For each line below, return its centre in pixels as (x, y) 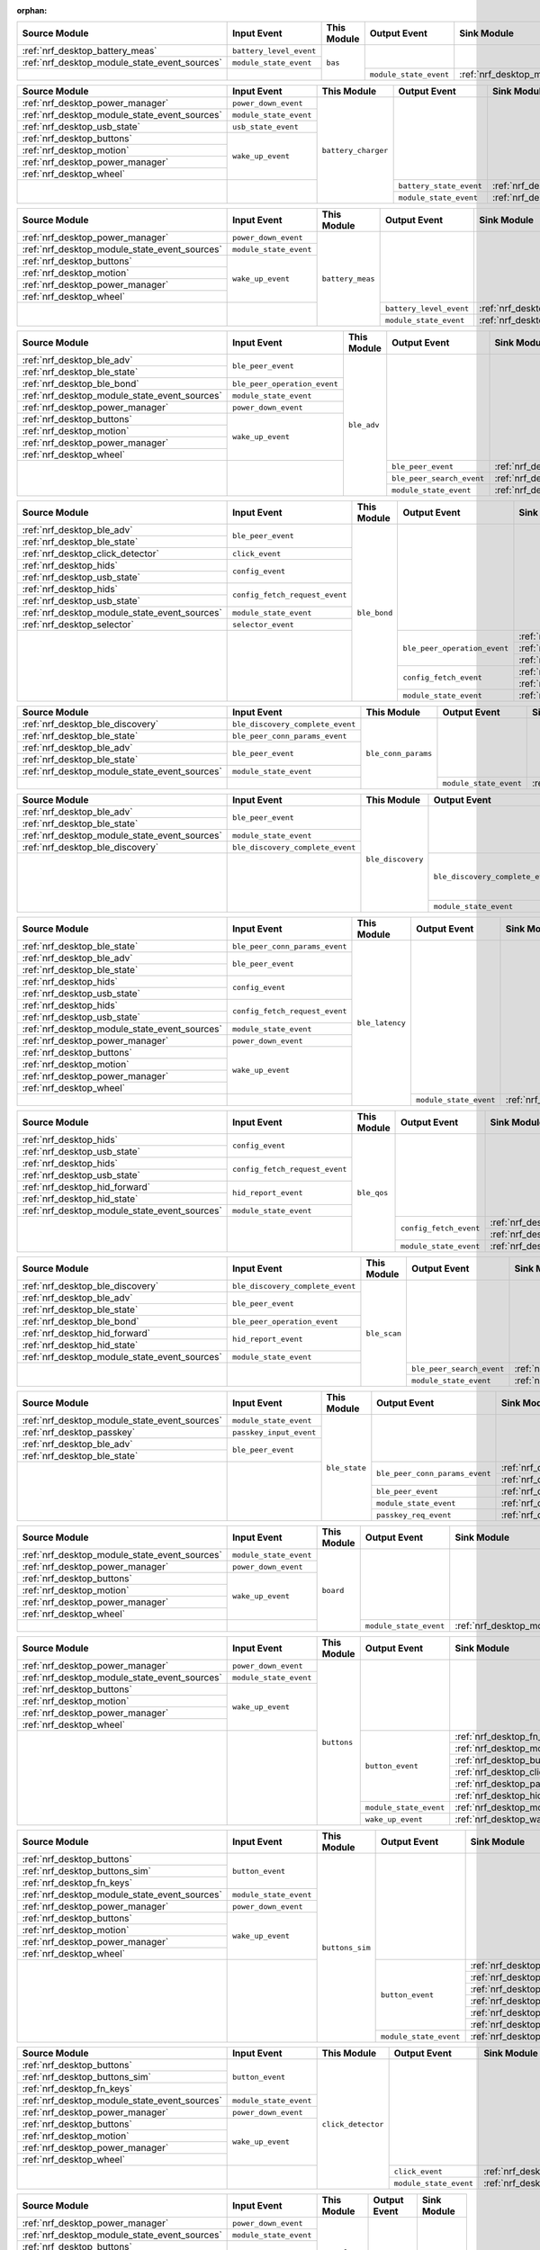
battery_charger (355, 150)
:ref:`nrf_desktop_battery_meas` (90, 51)
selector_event (263, 624)
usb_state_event (265, 126)
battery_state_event (441, 186)
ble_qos (373, 1193)
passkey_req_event (414, 1515)
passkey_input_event (274, 1432)
